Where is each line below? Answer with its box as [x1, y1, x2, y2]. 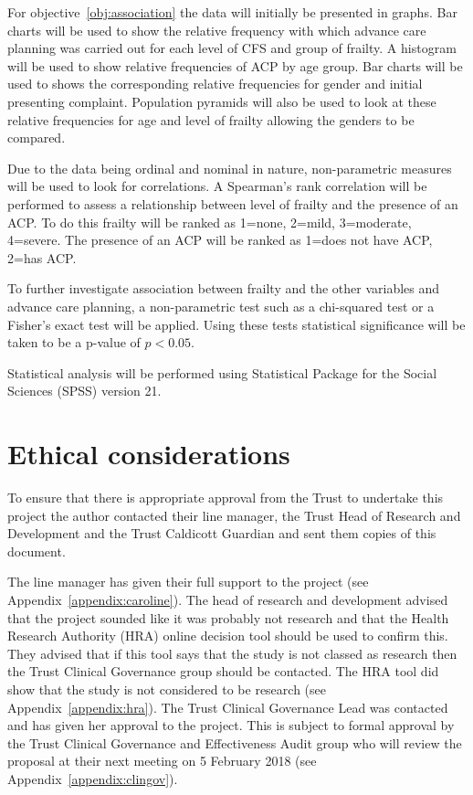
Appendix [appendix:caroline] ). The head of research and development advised [7, 589, 448, 609]
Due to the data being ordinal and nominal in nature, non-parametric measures [7, 158, 452, 177]
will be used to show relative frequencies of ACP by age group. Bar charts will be [7, 56, 463, 75]
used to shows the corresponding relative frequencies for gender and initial [7, 74, 423, 93]
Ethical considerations [7, 435, 290, 472]
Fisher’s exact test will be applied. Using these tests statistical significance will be [7, 314, 466, 334]
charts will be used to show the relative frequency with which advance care [7, 20, 426, 39]
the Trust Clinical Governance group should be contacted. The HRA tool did [7, 662, 439, 681]
